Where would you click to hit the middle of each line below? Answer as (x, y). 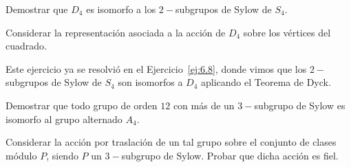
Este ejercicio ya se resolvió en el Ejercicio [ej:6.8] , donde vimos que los (156, 68)
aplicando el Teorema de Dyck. (266, 82)
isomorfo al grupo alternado (64, 119)
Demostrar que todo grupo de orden (82, 105)
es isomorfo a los (121, 9)
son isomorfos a (150, 82)
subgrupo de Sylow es (300, 105)
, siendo (62, 155)
